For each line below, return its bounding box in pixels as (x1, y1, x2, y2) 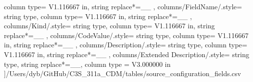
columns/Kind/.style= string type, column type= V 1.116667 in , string (4, 20, 215, 31)
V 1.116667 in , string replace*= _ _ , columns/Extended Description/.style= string (4, 49, 250, 59)
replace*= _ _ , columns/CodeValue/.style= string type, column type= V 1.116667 (4, 30, 249, 40)
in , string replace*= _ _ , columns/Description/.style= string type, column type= (4, 40, 248, 50)
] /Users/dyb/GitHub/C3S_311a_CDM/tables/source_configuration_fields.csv (4, 68, 241, 79)
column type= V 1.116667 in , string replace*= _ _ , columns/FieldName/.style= (4, 1, 242, 11)
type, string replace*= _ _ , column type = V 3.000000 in (4, 59, 171, 69)
